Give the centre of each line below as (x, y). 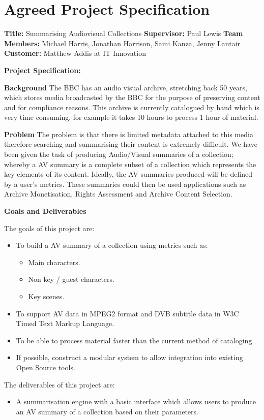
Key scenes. (46, 296)
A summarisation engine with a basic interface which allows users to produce (136, 401)
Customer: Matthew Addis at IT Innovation (75, 53)
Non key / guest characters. (71, 279)
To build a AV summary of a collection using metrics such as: (112, 245)
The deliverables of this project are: (60, 384)
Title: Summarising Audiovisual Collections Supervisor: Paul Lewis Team (124, 33)
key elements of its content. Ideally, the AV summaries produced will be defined (128, 174)
